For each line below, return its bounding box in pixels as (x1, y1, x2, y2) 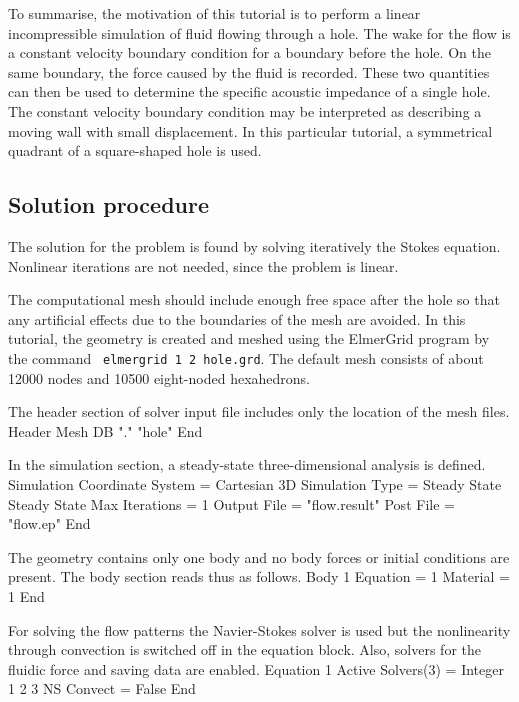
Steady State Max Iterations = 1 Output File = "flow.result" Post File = (8, 493, 455, 514)
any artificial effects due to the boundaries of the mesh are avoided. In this (8, 308, 466, 329)
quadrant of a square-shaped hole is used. (8, 140, 262, 161)
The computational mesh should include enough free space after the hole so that (8, 289, 500, 310)
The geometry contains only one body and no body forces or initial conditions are (8, 546, 510, 567)
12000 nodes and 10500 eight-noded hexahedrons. (8, 367, 310, 388)
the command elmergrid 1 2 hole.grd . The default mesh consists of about (8, 347, 484, 368)
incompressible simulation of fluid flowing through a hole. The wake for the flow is (8, 22, 511, 43)
